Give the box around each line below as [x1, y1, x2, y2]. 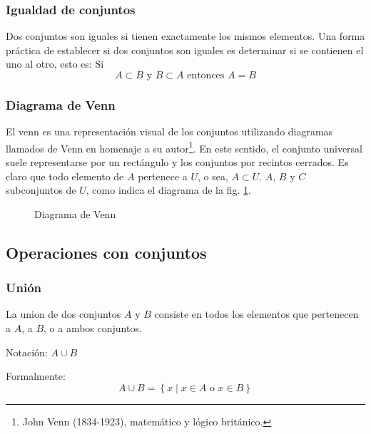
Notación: [6, 344, 48, 359]
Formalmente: [6, 368, 66, 383]
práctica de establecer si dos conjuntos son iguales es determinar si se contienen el [6, 42, 364, 57]
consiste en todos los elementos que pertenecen [154, 306, 359, 321]
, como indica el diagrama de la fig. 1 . [86, 182, 251, 197]
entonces [187, 71, 225, 81]
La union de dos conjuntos [6, 306, 121, 321]
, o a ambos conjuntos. [44, 321, 142, 336]
